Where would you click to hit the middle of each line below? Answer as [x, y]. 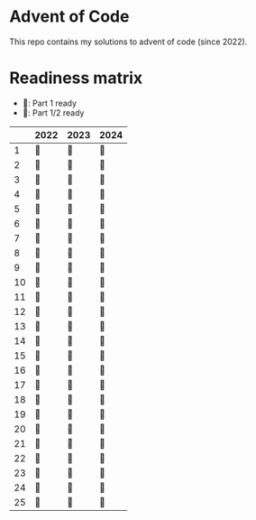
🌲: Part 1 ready [50, 103]
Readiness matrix [76, 78]
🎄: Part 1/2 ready [53, 112]
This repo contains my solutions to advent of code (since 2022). [128, 42]
